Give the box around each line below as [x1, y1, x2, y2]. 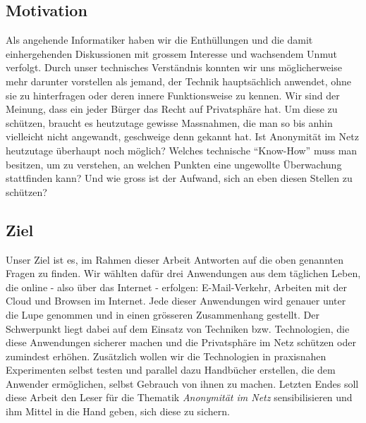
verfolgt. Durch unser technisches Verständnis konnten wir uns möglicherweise [6, 60, 342, 75]
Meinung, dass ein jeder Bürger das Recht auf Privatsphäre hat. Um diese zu [6, 102, 338, 116]
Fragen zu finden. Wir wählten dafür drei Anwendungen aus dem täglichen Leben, [6, 266, 361, 281]
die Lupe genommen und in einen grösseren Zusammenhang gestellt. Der [6, 307, 319, 321]
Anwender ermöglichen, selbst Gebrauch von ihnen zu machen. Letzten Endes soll [6, 376, 359, 391]
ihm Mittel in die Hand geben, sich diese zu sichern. [6, 404, 230, 419]
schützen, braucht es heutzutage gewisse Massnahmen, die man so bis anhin [6, 115, 333, 130]
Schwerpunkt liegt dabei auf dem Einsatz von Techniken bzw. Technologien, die [6, 321, 350, 336]
